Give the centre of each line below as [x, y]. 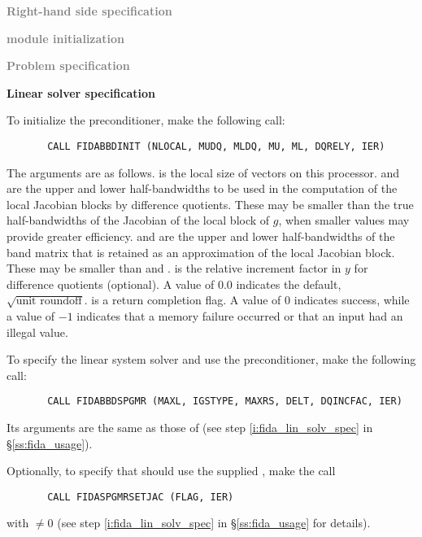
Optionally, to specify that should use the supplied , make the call [171, 471]
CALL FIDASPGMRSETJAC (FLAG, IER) [141, 497]
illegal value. [37, 332]
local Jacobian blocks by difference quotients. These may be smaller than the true [210, 204]
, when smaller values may [344, 220]
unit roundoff [49, 301]
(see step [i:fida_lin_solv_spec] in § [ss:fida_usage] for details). [214, 523]
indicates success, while [352, 300]
